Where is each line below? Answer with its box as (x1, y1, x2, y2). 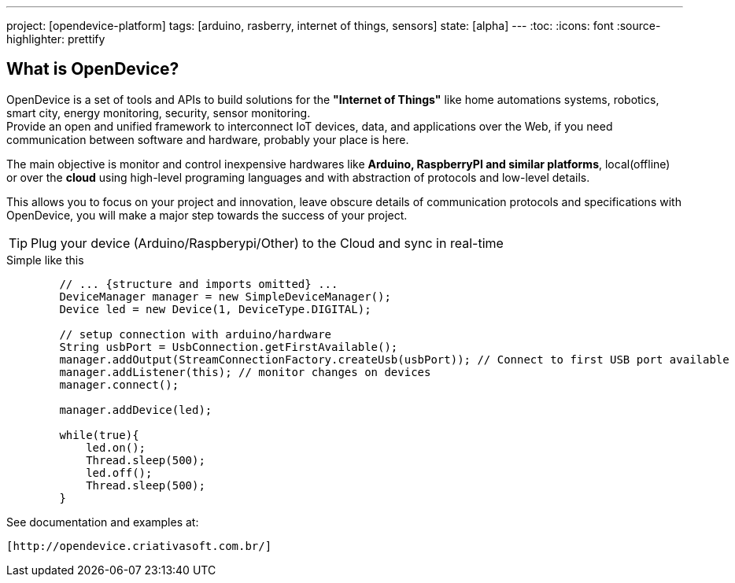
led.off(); (86, 466, 153, 479)
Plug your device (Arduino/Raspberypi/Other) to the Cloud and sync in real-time (31, 234, 504, 251)
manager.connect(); (59, 378, 179, 391)
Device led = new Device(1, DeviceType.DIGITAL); (59, 302, 371, 315)
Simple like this (6, 253, 84, 267)
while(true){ (59, 428, 139, 441)
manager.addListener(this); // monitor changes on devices (59, 365, 431, 378)
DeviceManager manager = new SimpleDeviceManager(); (59, 290, 391, 303)
